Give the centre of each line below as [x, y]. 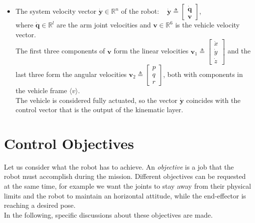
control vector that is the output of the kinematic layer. [99, 110]
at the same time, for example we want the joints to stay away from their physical [127, 186]
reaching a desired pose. [40, 205]
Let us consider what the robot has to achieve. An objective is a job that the [119, 166]
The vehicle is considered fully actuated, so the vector [97, 100]
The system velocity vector [56, 11]
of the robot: [140, 11]
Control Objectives [69, 143]
